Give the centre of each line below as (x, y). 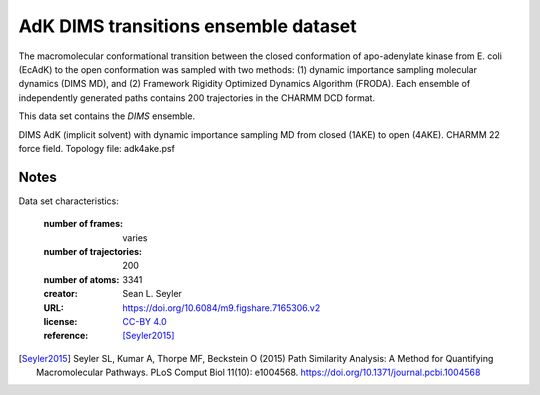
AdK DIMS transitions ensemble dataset (187, 26)
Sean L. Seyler (152, 294)
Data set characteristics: (68, 201)
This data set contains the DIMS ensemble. (106, 116)
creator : (61, 294)
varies (135, 237)
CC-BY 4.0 (144, 321)
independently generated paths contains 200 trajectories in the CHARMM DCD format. (196, 97)
